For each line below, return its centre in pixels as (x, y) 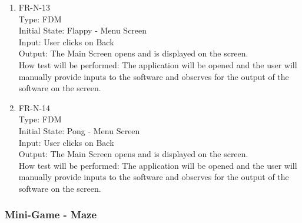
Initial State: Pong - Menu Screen (79, 130)
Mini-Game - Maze (51, 214)
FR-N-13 (34, 7)
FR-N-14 (34, 107)
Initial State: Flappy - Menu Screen (83, 30)
